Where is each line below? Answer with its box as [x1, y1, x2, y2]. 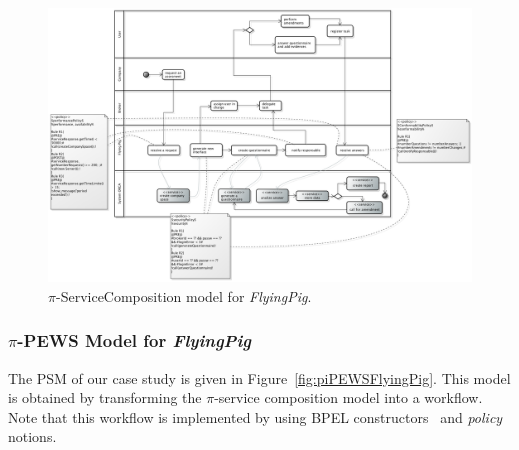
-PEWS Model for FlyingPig [17, 328, 252, 353]
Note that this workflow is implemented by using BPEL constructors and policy [8, 406, 503, 427]
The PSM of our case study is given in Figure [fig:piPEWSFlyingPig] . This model [8, 367, 511, 388]
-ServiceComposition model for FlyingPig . [55, 285, 312, 306]
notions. [8, 426, 57, 447]
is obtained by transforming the [8, 387, 202, 408]
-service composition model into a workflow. [214, 387, 483, 408]
